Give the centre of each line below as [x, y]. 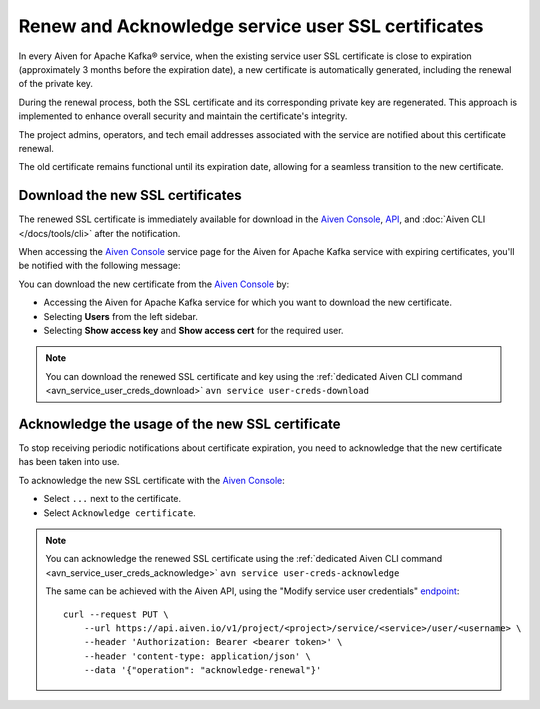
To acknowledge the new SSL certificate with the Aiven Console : [151, 480]
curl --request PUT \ [116, 614]
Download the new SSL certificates [130, 195]
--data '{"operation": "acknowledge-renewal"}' [202, 670]
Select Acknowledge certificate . [120, 512]
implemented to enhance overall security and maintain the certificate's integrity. [183, 116]
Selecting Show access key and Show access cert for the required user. [193, 330]
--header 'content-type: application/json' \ [197, 656]
